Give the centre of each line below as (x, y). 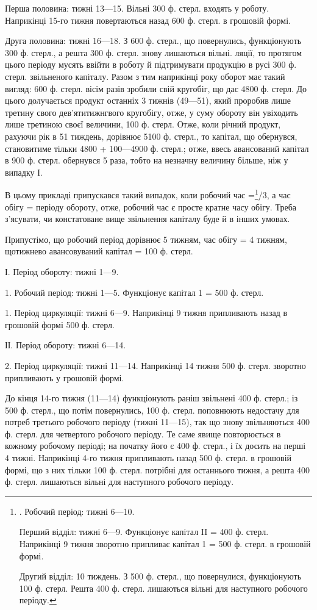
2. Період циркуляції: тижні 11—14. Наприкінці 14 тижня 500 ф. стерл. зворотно (155, 365)
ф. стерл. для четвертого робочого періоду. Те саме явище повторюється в (143, 433)
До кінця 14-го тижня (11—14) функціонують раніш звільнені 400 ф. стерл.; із (151, 398)
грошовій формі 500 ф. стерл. (60, 324)
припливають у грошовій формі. (65, 377)
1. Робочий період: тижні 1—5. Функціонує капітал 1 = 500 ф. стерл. (134, 292)
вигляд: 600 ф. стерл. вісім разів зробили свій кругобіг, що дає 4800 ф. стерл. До (156, 88)
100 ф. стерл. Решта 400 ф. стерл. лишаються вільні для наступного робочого (163, 588)
